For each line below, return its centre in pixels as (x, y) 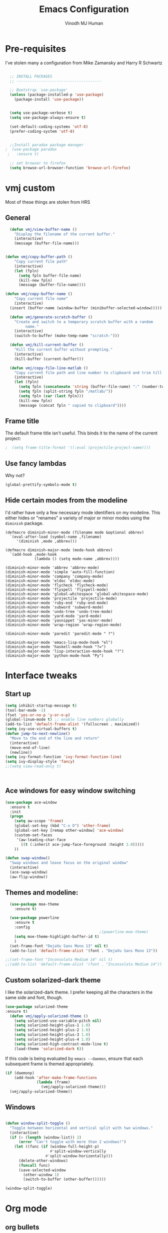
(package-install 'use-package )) (49, 100)
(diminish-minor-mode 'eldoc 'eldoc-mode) (50, 581)
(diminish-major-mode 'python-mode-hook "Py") (54, 655)
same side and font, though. (34, 997)
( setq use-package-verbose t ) (41, 113)
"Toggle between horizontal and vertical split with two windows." (81, 1128)
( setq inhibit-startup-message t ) (41, 706)
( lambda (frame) (53, 1082)
